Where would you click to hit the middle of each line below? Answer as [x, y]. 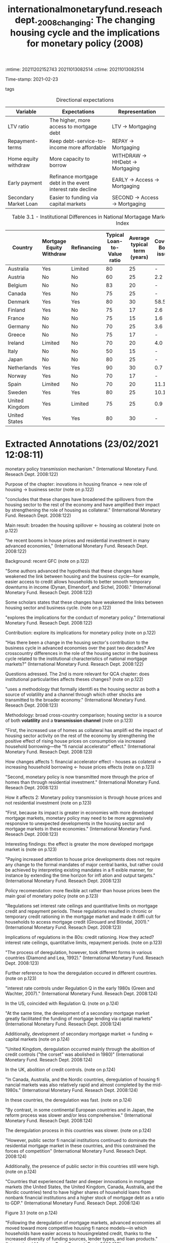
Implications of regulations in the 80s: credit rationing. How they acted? [80, 937]
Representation [137, 112]
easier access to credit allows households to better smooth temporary [78, 581]
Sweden [17, 392]
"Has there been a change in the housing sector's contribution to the [77, 642]
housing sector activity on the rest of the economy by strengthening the [80, 736]
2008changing [64, 23]
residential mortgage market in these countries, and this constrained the [80, 1145]
